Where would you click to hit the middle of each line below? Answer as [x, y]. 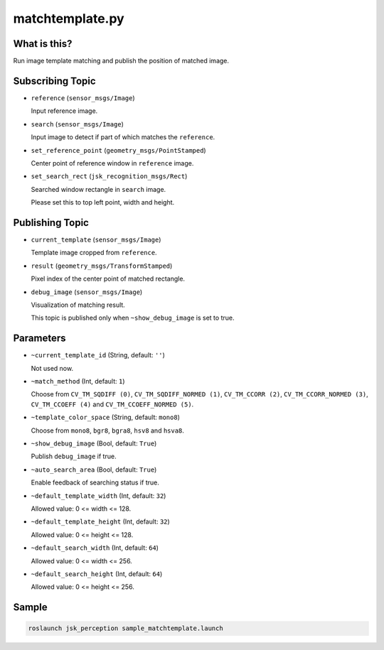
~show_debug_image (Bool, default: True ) [94, 443]
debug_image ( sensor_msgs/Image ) [87, 292]
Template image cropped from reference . [94, 253]
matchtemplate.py [69, 18]
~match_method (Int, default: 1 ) [78, 381]
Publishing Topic [51, 223]
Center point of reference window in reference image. [112, 163]
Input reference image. [64, 111]
